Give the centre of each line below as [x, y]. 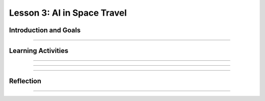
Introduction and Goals [45, 30]
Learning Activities [39, 51]
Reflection [25, 81]
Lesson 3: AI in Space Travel [68, 13]
